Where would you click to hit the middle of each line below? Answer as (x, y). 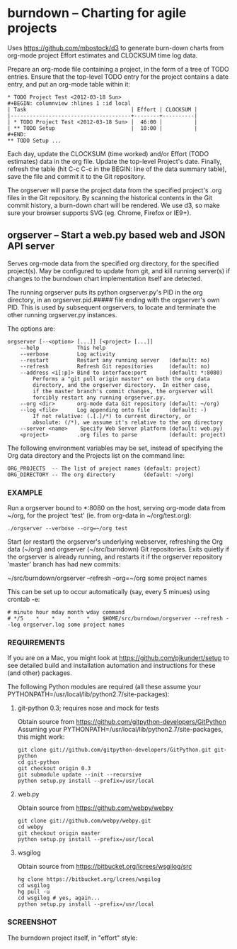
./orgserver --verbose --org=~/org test (68, 529)
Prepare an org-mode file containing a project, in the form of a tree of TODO (118, 69)
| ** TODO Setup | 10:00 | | (103, 128)
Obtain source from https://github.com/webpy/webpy (95, 808)
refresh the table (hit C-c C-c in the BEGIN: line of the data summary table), (117, 169)
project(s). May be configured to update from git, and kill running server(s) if (119, 270)
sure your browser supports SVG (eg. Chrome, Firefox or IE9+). (99, 213)
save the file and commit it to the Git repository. (76, 176)
